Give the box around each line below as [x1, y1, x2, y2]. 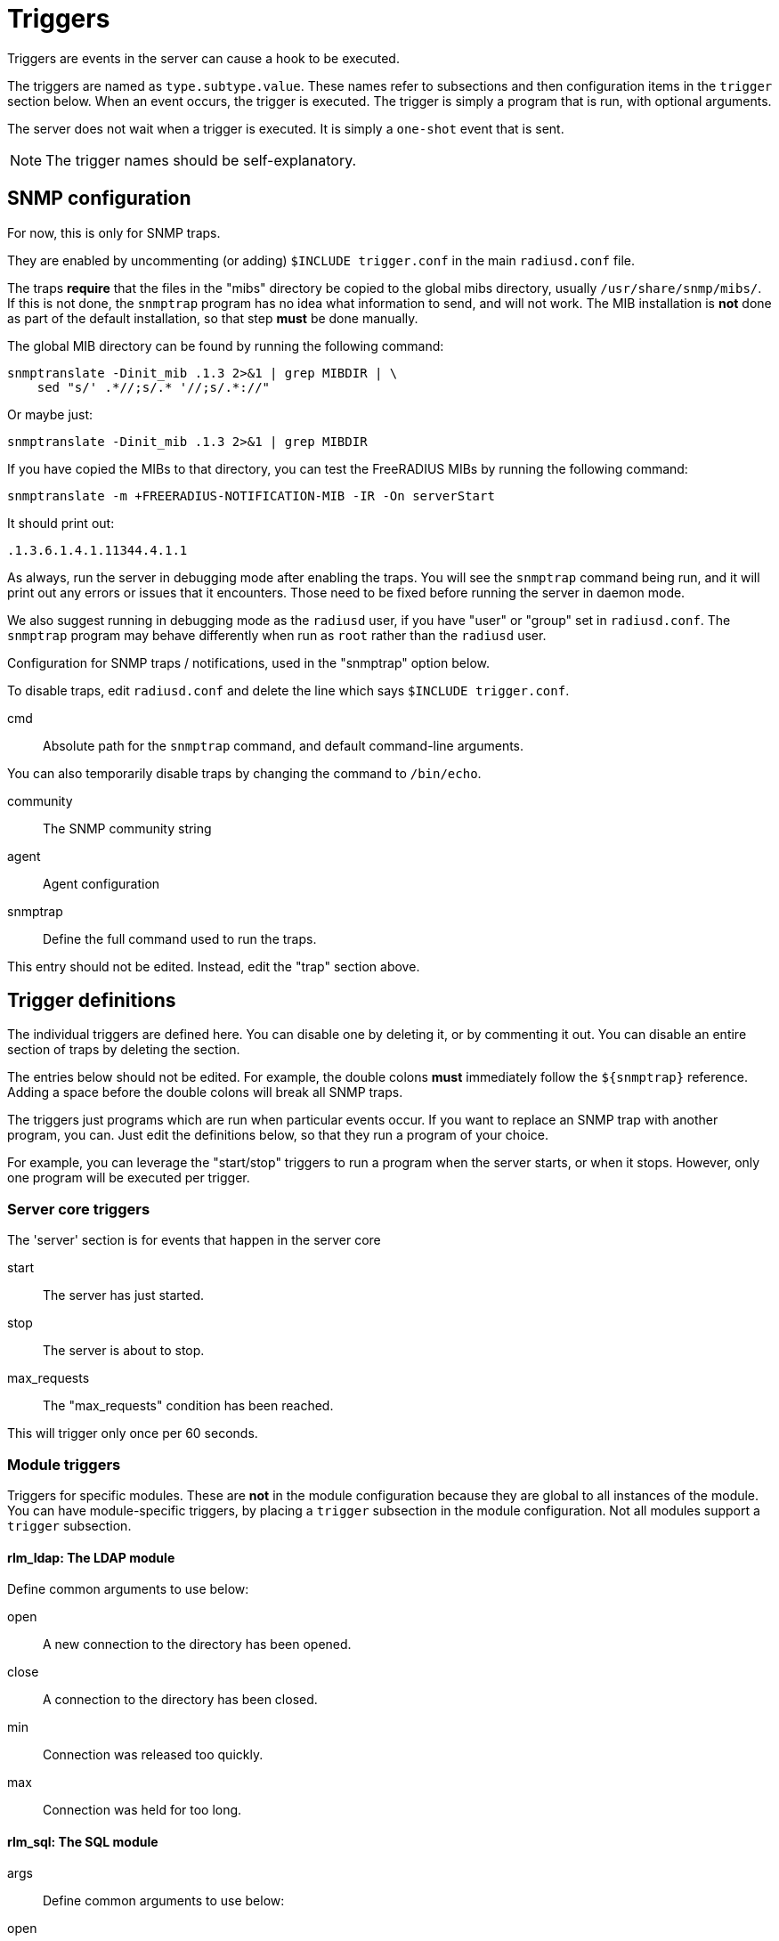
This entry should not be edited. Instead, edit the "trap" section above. [7, 958, 420, 974]
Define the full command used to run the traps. [43, 930, 317, 946]
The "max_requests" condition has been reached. [43, 1398, 334, 1414]
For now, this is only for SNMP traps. [7, 224, 221, 240]
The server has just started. [43, 1287, 205, 1303]
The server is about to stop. [43, 1343, 205, 1359]
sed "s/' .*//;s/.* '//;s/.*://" [37, 379, 271, 394]
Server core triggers [7, 1199, 150, 1218]
